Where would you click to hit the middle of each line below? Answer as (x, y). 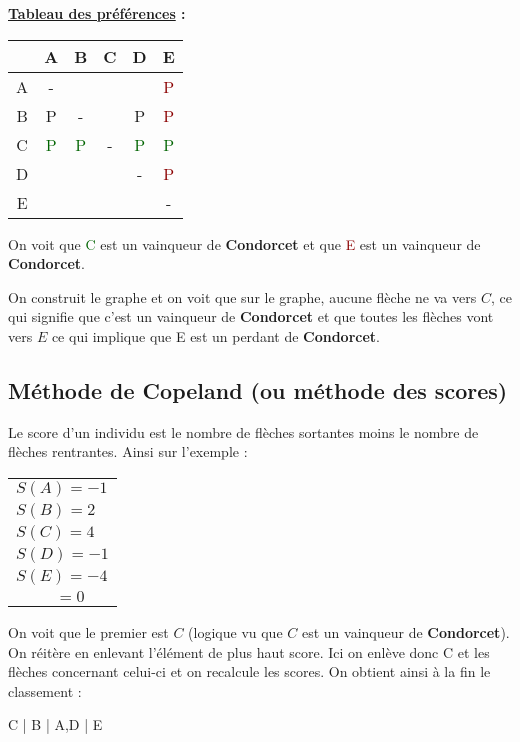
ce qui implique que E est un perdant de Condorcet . (216, 335)
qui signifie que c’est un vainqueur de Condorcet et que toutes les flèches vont (251, 316)
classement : (45, 690)
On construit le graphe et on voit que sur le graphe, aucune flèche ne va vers (242, 296)
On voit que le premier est (88, 631)
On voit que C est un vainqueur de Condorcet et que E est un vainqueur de (244, 243)
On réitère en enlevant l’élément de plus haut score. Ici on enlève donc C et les (249, 651)
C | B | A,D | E (55, 724)
